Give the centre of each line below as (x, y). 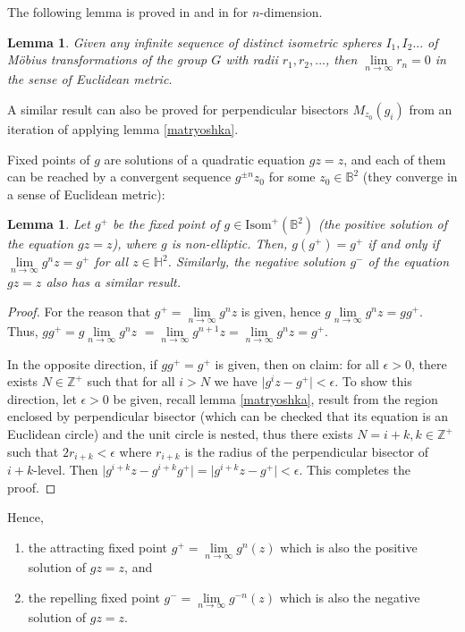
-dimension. (291, 12)
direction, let (42, 398)
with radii (252, 59)
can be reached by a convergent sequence (119, 177)
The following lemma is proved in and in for (128, 12)
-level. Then (66, 470)
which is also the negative (350, 597)
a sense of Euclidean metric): (86, 194)
